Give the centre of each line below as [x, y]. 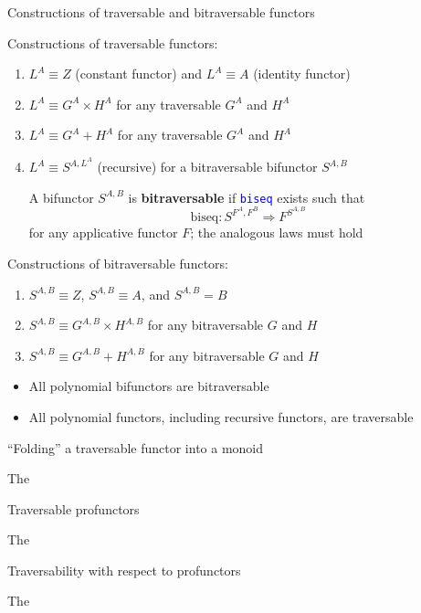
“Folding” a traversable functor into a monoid [136, 447]
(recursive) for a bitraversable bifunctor [207, 167]
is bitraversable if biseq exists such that [247, 197]
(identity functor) [302, 74]
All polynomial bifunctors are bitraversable [149, 386]
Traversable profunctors [74, 508]
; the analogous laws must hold [277, 233]
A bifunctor [61, 197]
